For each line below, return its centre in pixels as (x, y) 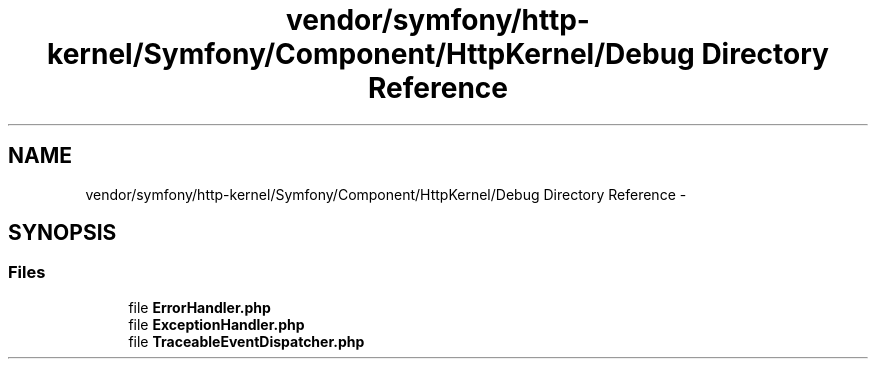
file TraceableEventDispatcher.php (246, 341)
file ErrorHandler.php (199, 307)
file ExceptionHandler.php (216, 324)
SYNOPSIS (62, 233)
